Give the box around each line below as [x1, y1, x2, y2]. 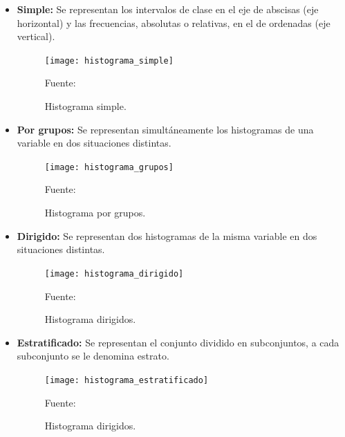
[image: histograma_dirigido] [44, 268, 184, 279]
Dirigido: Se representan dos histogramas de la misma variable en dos [17, 228, 317, 243]
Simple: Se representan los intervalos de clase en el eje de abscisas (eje [17, 2, 319, 16]
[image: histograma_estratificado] [44, 375, 209, 385]
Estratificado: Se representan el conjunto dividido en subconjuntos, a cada [17, 335, 339, 349]
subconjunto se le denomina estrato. [17, 348, 169, 363]
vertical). [17, 29, 55, 44]
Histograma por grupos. [44, 205, 146, 220]
